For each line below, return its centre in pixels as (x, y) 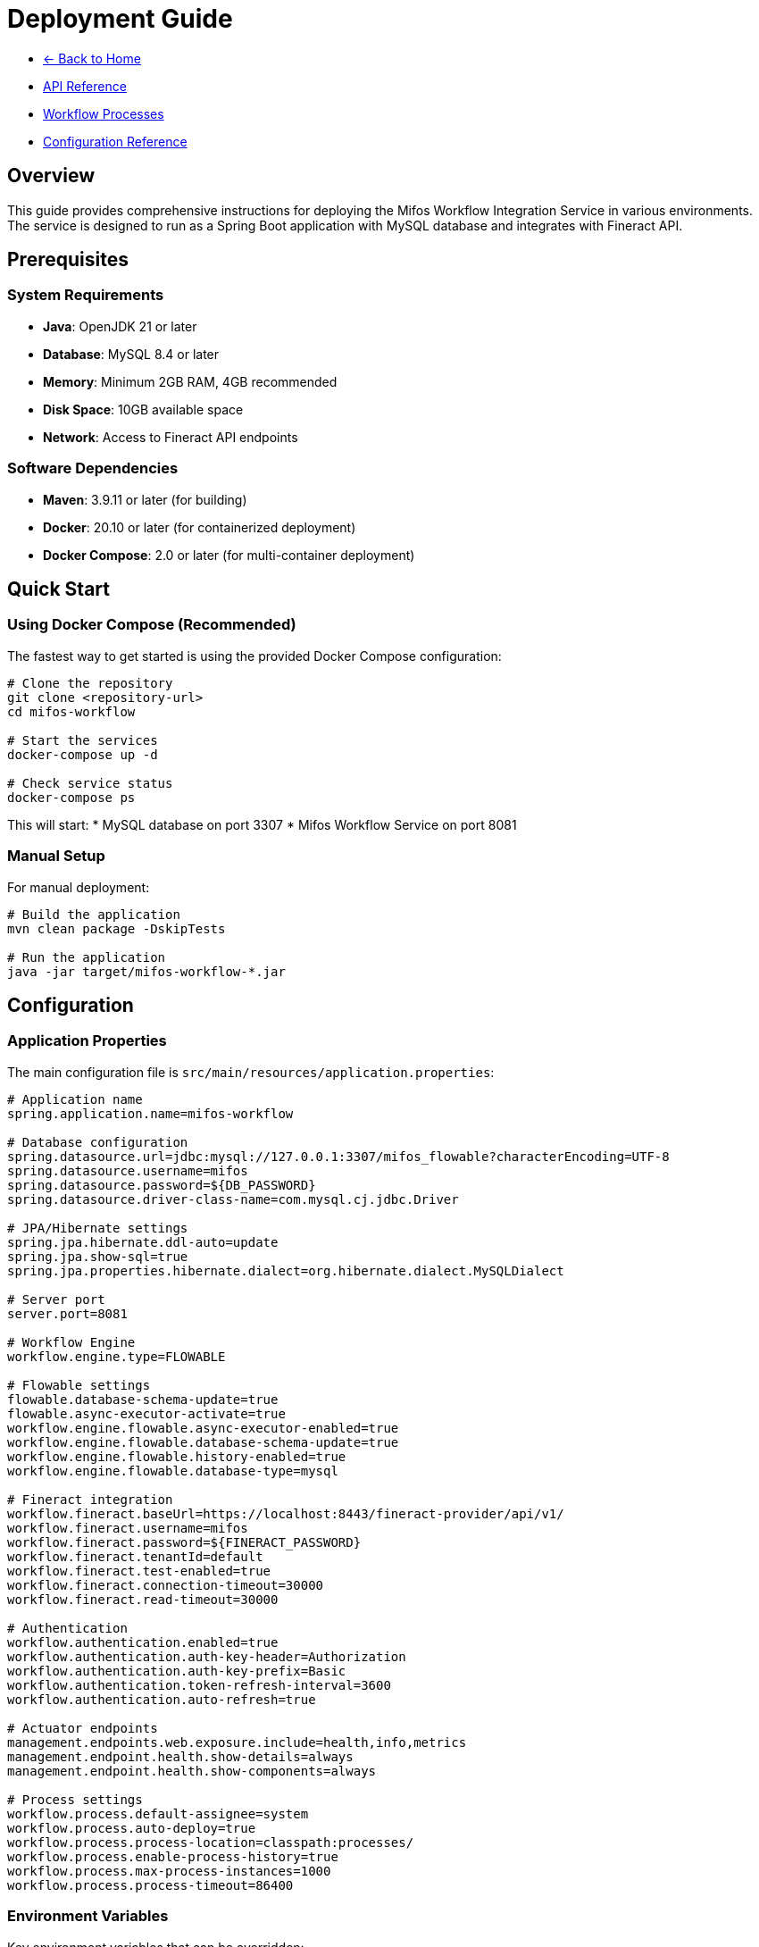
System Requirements (86, 295)
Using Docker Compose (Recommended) (152, 625)
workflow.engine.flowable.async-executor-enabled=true (203, 1428)
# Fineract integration (90, 1499)
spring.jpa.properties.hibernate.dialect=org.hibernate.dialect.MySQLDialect (286, 1270)
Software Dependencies (93, 468)
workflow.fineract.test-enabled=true (139, 1571)
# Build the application (94, 914)
